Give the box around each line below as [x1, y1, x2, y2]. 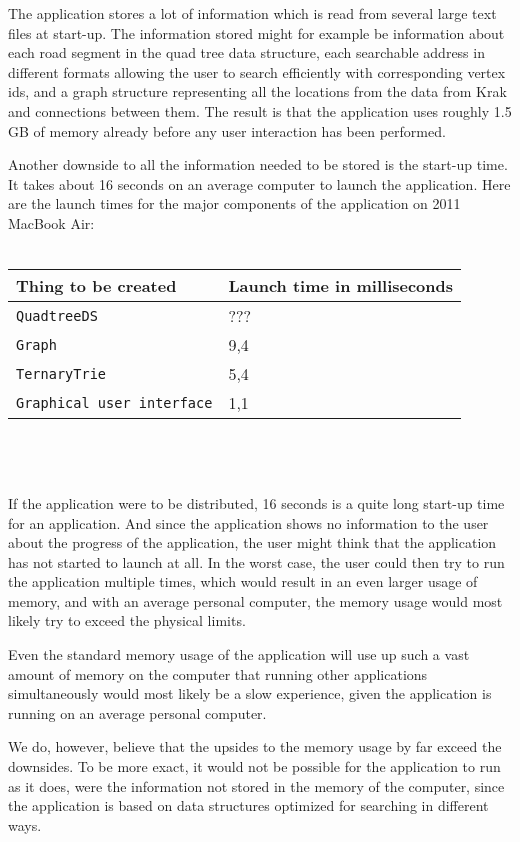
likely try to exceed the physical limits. [8, 610, 246, 631]
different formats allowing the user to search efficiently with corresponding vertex [8, 61, 506, 82]
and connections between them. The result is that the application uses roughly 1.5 [8, 100, 512, 121]
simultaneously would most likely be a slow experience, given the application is [8, 683, 492, 704]
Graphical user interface [16, 394, 213, 411]
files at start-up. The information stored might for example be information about [8, 22, 505, 43]
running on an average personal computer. [8, 702, 267, 723]
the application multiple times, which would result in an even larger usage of [8, 571, 478, 592]
